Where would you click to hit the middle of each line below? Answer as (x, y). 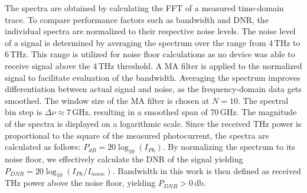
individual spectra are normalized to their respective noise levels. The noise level (150, 31)
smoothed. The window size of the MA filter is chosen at (107, 100)
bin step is (24, 112)
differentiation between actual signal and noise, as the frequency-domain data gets (153, 89)
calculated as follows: (43, 147)
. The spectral (263, 100)
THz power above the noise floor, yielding (80, 183)
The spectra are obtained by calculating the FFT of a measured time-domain (144, 8)
